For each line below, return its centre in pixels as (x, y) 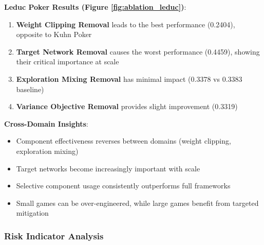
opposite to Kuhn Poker (54, 34)
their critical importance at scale (68, 62)
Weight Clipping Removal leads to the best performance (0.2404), (126, 24)
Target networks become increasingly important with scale (108, 168)
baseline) (30, 89)
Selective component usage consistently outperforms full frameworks (123, 186)
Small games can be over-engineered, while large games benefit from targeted (137, 203)
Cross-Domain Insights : (46, 123)
